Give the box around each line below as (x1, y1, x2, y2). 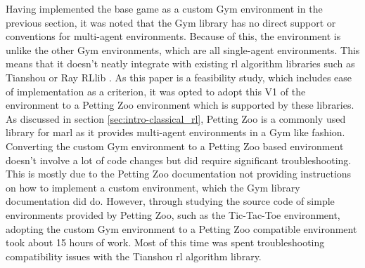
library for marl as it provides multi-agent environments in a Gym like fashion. (6, 125, 345, 140)
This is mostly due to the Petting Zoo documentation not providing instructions (6, 166, 352, 181)
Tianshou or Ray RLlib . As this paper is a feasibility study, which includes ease (6, 69, 352, 84)
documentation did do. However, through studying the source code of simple (6, 194, 335, 208)
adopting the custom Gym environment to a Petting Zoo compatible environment (6, 221, 357, 236)
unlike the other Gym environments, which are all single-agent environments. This (6, 42, 360, 57)
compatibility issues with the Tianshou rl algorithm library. (6, 248, 262, 263)
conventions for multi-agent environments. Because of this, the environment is (6, 29, 341, 43)
